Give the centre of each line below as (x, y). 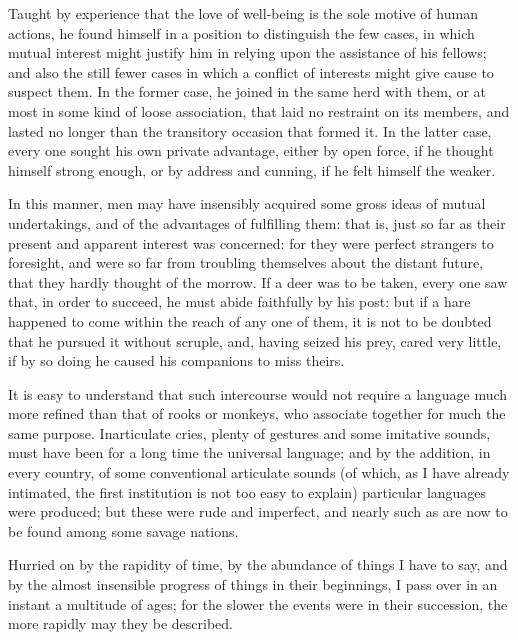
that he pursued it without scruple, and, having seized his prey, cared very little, (255, 340)
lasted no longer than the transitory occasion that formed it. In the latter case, (250, 130)
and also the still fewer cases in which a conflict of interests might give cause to (251, 71)
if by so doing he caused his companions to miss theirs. (176, 360)
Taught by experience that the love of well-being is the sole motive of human (243, 13)
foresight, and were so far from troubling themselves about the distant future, (246, 262)
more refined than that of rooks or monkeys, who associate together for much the (257, 413)
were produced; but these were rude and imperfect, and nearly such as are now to (258, 511)
